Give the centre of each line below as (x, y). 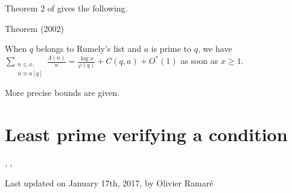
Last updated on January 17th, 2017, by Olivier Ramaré (109, 183)
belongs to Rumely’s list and (89, 49)
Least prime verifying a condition (146, 134)
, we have (215, 49)
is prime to (171, 49)
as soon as (199, 61)
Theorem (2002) (35, 28)
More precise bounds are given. (62, 92)
